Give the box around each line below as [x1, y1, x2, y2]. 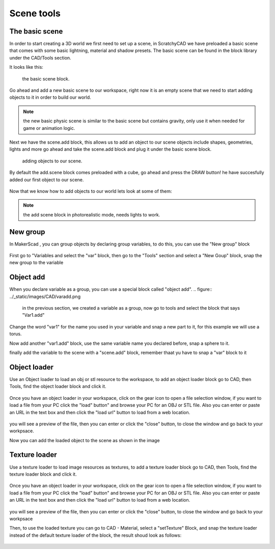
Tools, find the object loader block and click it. [9, 383, 106, 390]
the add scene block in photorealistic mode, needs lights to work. [23, 211, 160, 217]
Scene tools [9, 8, 61, 19]
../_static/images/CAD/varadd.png [9, 293, 81, 299]
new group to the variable [9, 260, 64, 266]
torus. [9, 331, 22, 337]
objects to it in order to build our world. [9, 94, 91, 100]
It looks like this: [9, 64, 43, 70]
